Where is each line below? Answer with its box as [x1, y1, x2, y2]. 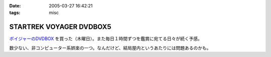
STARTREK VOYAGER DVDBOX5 [9, 23, 111, 31]
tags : [9, 10, 21, 16]
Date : [9, 3, 21, 8]
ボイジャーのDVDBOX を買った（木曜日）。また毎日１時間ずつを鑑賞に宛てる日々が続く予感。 [9, 36, 203, 42]
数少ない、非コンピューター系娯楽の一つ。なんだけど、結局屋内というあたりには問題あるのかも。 [9, 45, 211, 51]
